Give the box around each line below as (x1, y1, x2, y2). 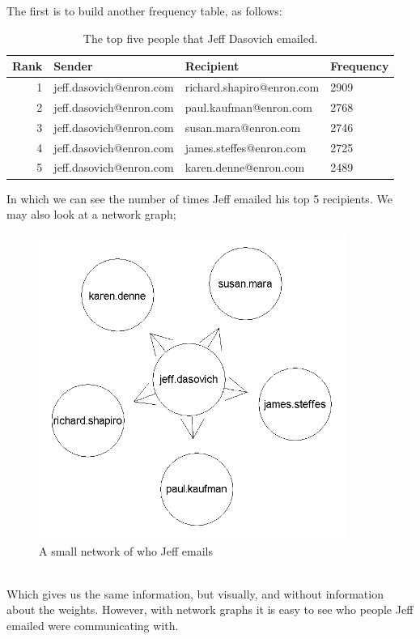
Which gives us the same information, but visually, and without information (6, 585, 384, 602)
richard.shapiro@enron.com (185, 79, 320, 96)
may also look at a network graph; (6, 206, 176, 223)
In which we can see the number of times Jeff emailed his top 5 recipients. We (6, 190, 392, 207)
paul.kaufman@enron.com (185, 98, 312, 115)
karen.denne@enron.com (185, 159, 305, 176)
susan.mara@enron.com (185, 118, 301, 135)
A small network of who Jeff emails (39, 542, 214, 559)
